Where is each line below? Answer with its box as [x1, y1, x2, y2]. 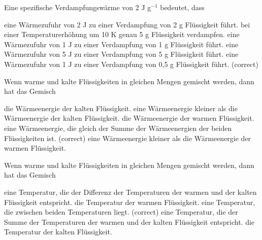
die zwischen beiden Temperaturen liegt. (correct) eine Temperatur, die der [4, 207, 238, 217]
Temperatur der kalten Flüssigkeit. [4, 226, 112, 237]
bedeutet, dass [160, 2, 205, 12]
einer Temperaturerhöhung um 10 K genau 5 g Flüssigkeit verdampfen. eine [4, 29, 240, 40]
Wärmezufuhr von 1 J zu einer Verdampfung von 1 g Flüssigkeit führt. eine [4, 39, 239, 49]
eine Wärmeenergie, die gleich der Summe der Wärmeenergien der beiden [4, 122, 232, 133]
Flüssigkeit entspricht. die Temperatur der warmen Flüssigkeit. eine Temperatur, [4, 196, 255, 207]
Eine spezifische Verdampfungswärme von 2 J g [4, 2, 151, 12]
